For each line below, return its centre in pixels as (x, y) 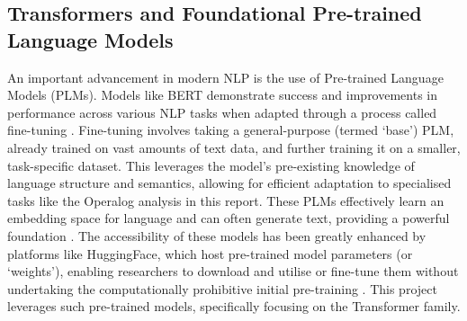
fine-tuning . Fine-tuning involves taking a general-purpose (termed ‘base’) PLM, (231, 130)
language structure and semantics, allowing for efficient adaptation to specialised (229, 183)
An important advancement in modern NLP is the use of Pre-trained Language (225, 77)
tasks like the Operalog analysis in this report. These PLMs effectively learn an (226, 200)
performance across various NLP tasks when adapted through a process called (222, 112)
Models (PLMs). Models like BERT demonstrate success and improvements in (223, 95)
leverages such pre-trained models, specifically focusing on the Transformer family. (234, 306)
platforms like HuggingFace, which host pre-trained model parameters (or (210, 253)
